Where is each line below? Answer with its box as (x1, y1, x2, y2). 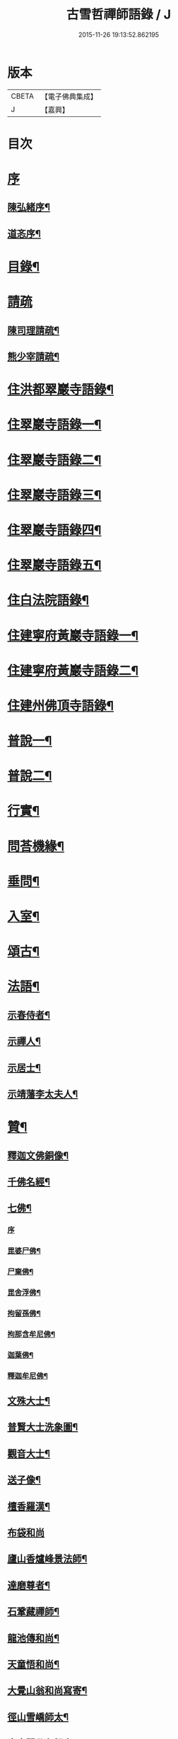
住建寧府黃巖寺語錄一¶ (7, 627, 139, 644)
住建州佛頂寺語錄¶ (7, 697, 114, 714)
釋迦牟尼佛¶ (7, 1371, 48, 1381)
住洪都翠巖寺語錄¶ (7, 382, 114, 398)
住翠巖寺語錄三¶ (7, 487, 102, 503)
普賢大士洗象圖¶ (7, 1421, 78, 1433)
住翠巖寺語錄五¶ (7, 558, 102, 573)
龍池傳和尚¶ (7, 1632, 60, 1644)
